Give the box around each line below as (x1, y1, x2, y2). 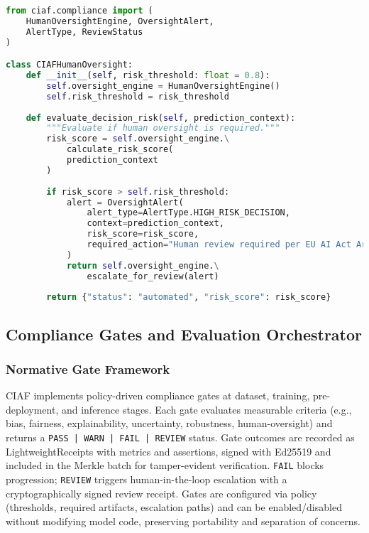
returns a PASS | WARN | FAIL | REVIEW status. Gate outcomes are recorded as (6, 430, 355, 445)
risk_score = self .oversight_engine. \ (46, 134, 230, 144)
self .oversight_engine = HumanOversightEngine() (46, 80, 280, 91)
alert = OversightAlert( (66, 197, 184, 208)
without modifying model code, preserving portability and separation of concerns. (6, 513, 360, 528)
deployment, (6, 402, 59, 416)
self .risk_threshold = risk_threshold (46, 91, 230, 102)
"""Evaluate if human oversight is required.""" (46, 123, 280, 134)
